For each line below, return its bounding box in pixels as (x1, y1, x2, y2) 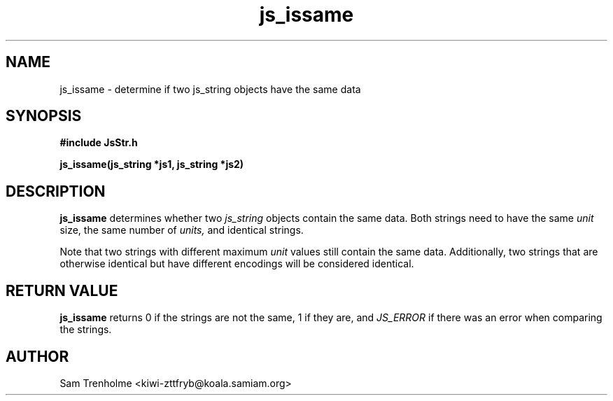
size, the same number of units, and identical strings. (59, 224, 304, 237)
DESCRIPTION (6, 182, 106, 200)
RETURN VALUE (6, 281, 118, 300)
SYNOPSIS (6, 107, 82, 125)
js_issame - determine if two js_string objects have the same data (59, 83, 361, 95)
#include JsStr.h (59, 136, 138, 149)
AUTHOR (6, 347, 69, 365)
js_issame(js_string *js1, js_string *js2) (59, 158, 244, 171)
